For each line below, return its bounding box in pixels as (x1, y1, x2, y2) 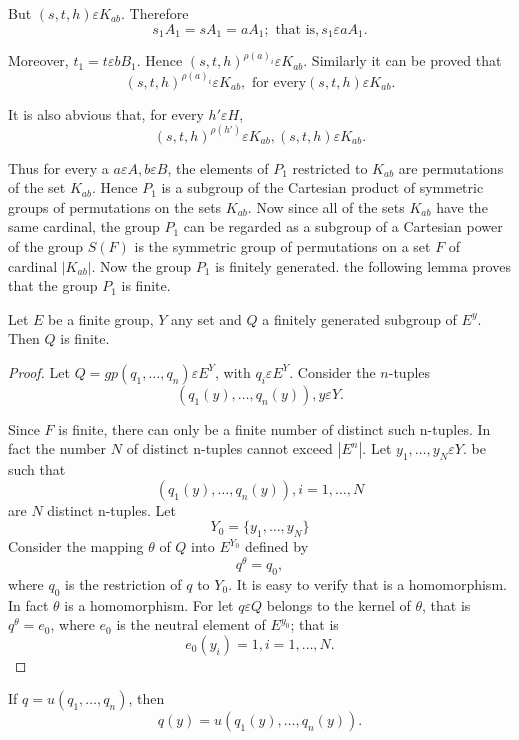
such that (8, 459, 66, 480)
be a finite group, (48, 308, 154, 329)
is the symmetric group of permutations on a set (134, 235, 431, 256)
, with (214, 361, 251, 382)
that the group (8, 275, 98, 296)
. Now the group (91, 255, 192, 276)
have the (436, 196, 488, 217)
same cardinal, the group (8, 216, 160, 237)
